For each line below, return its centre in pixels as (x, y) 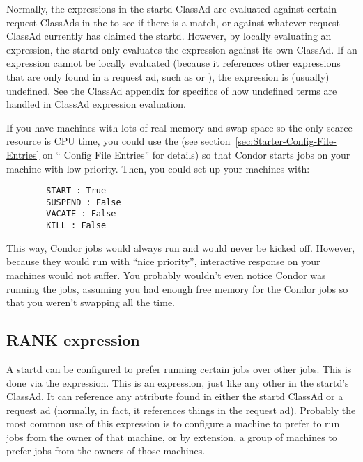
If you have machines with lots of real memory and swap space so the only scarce (179, 127)
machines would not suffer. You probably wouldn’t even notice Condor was (166, 274)
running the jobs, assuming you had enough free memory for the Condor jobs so (177, 288)
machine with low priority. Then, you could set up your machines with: (158, 168)
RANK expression (73, 340)
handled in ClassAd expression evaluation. (96, 104)
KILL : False (76, 226)
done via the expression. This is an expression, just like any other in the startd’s (178, 382)
